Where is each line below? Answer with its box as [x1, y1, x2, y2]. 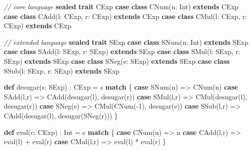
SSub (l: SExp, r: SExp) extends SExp [4, 65, 120, 75]
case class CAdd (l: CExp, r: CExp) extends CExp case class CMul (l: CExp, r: [4, 11, 247, 21]
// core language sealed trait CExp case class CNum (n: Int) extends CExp [4, 1, 239, 11]
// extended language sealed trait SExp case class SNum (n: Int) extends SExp [4, 37, 249, 47]
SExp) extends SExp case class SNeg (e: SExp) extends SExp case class [4, 56, 230, 66]
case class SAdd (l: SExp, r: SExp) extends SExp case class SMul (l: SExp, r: [4, 46, 240, 56]
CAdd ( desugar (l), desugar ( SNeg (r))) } [4, 110, 118, 120]
